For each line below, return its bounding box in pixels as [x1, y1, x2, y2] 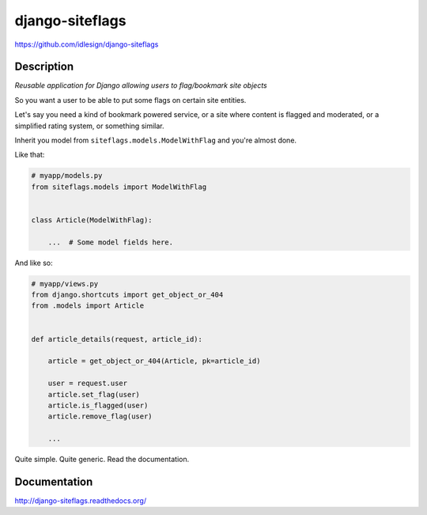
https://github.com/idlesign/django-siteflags [14, 40, 159, 49]
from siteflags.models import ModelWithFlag [31, 182, 207, 191]
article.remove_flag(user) [47, 412, 153, 421]
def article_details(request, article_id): [31, 335, 203, 343]
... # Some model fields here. [47, 237, 174, 247]
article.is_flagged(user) [47, 401, 149, 410]
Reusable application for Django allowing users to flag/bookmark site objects [14, 81, 268, 90]
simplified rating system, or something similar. [14, 121, 164, 131]
